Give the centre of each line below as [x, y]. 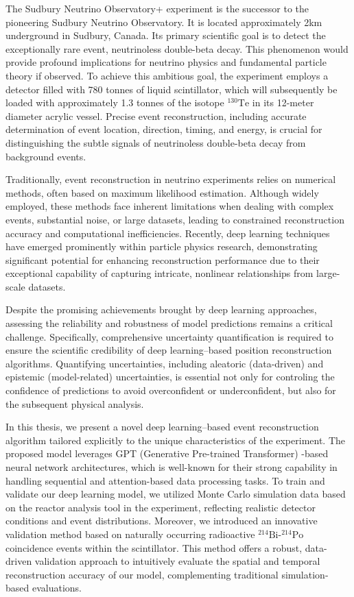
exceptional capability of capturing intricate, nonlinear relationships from [160, 273]
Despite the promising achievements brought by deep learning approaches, [161, 309]
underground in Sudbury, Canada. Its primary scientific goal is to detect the [166, 35]
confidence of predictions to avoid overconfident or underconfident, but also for [171, 390]
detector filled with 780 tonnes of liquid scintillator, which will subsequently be [172, 89]
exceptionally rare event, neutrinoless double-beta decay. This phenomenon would [177, 48]
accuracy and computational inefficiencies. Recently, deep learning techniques [168, 233]
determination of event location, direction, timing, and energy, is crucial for [164, 129]
